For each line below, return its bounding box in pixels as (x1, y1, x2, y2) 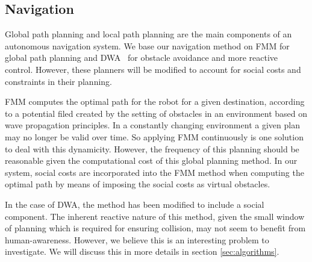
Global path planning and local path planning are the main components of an (5, 28, 292, 40)
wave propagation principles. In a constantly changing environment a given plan (5, 119, 300, 131)
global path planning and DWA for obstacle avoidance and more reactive (5, 51, 278, 64)
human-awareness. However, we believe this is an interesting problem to (5, 233, 269, 246)
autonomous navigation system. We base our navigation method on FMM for (5, 39, 290, 52)
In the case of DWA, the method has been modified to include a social (5, 198, 264, 210)
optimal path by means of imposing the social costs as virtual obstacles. (5, 178, 270, 190)
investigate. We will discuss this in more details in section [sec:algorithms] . (5, 245, 279, 258)
